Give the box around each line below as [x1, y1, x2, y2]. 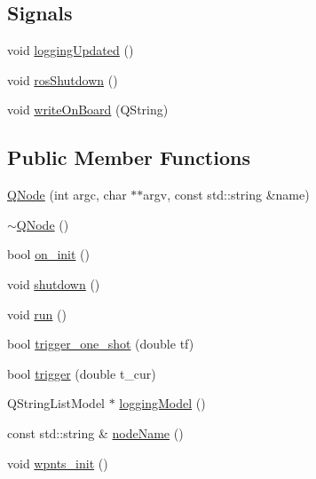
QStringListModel [7, 394, 106, 412]
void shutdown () [7, 274, 100, 293]
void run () [7, 304, 67, 323]
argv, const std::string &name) [143, 185, 310, 204]
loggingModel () [119, 394, 206, 412]
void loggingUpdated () [7, 41, 134, 59]
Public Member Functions [7, 144, 250, 171]
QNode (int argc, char [7, 185, 127, 204]
